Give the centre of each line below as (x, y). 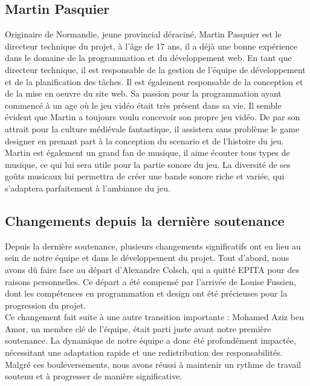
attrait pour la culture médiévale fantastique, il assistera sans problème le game (152, 128)
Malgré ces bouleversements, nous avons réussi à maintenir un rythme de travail (153, 364)
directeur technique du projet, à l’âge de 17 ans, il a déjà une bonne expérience (151, 46)
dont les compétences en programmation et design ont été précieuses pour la (146, 293)
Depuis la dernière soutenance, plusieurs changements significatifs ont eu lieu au (153, 246)
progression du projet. (46, 305)
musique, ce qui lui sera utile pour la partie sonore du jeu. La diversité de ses (148, 164)
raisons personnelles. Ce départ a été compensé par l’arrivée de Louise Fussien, (150, 281)
